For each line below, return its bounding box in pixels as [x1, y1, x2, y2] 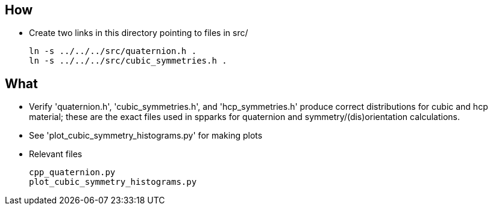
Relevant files [29, 149, 83, 160]
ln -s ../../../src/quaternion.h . [29, 46, 197, 56]
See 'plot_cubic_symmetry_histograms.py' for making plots [29, 130, 263, 141]
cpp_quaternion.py [29, 167, 116, 178]
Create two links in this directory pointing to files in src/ [29, 28, 248, 38]
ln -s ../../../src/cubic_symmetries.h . [29, 56, 227, 66]
